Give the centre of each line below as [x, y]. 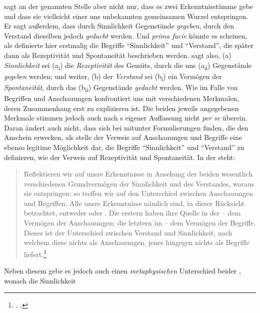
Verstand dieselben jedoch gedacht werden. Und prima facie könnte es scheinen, [126, 35]
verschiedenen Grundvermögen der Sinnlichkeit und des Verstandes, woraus [139, 183]
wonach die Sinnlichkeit [40, 280]
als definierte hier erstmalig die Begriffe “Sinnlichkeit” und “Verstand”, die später [129, 45]
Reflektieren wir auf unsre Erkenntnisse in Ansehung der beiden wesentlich [138, 174]
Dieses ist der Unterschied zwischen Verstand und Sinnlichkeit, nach [128, 232]
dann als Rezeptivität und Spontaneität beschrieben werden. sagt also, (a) [118, 55]
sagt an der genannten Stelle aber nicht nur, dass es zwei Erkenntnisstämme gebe [128, 6]
